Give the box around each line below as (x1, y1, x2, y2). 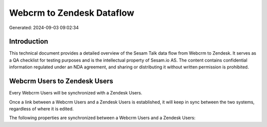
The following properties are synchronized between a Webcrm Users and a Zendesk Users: (9, 115, 196, 121)
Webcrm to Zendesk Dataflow (9, 7, 134, 18)
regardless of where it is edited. (9, 106, 74, 112)
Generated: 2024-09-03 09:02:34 (9, 25, 79, 31)
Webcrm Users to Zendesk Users (9, 77, 114, 86)
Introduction (9, 37, 48, 46)
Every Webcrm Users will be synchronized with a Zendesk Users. (9, 90, 142, 96)
